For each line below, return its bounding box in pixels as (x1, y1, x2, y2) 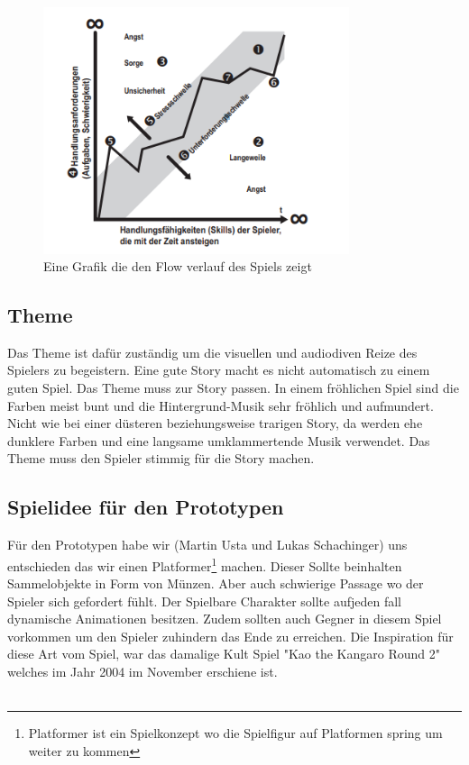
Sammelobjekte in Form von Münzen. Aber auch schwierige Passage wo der (7, 574, 424, 593)
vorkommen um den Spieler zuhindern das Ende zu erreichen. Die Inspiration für (7, 626, 454, 645)
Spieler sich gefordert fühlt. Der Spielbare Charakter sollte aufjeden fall (7, 591, 402, 610)
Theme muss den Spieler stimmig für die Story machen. (7, 449, 315, 468)
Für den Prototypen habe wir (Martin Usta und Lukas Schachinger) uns (7, 535, 408, 554)
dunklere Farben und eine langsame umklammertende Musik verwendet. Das (7, 431, 430, 450)
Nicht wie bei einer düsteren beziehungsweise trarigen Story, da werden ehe (7, 414, 423, 433)
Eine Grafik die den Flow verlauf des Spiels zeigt (43, 257, 312, 276)
